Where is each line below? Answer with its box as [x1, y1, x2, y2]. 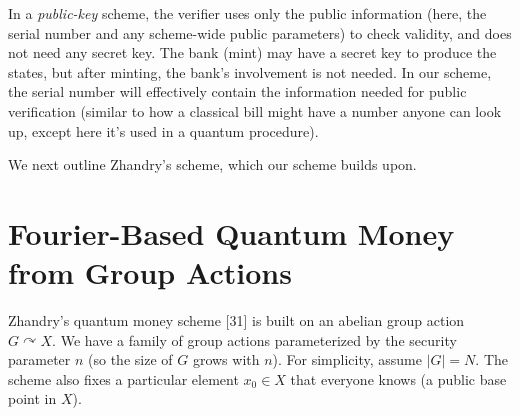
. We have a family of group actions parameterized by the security [52, 329, 457, 350]
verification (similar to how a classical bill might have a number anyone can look [8, 100, 502, 121]
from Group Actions [8, 252, 292, 293]
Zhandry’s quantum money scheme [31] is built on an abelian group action [8, 310, 465, 331]
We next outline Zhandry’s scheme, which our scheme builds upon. [8, 154, 417, 175]
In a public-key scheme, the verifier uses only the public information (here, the [8, 3, 487, 23]
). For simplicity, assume [272, 349, 422, 370]
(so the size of [88, 349, 173, 370]
